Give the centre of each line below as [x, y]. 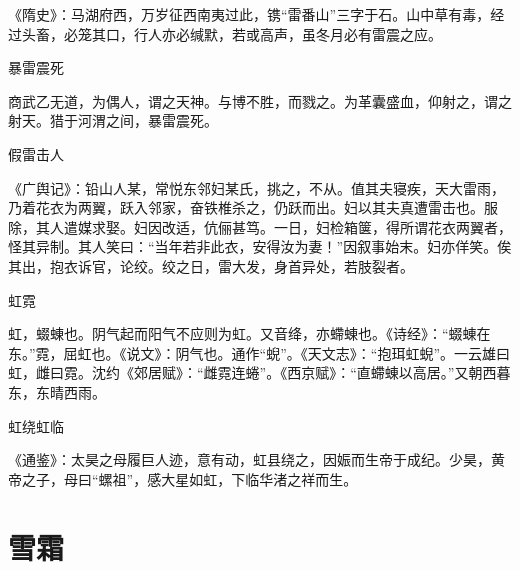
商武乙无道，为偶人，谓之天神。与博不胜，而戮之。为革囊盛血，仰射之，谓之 [260, 100]
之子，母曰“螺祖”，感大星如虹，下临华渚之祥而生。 [189, 478]
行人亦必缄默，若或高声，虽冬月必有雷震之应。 [287, 33]
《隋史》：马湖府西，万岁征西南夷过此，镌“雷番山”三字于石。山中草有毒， [249, 14]
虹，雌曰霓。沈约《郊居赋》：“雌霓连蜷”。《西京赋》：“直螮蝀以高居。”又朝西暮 [259, 372]
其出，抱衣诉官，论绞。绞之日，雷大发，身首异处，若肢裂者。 [211, 265]
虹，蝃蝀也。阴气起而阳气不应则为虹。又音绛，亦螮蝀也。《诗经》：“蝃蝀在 [249, 333]
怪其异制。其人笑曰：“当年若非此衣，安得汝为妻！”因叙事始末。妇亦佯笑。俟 [260, 246]
